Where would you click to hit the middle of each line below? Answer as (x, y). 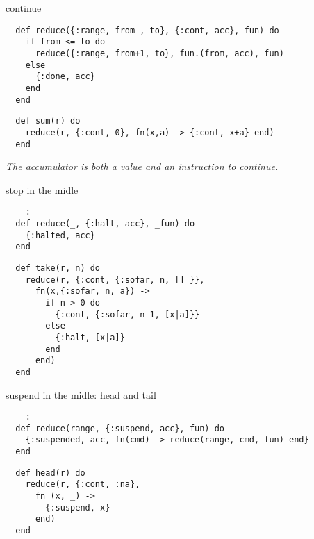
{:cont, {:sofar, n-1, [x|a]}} (127, 314)
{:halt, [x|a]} (90, 337)
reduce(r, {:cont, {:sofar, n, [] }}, (115, 280)
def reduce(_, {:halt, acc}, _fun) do (105, 224)
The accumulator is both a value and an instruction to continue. (142, 166)
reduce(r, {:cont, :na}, (83, 484)
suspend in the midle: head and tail (81, 394)
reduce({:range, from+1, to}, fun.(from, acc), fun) (159, 53)
